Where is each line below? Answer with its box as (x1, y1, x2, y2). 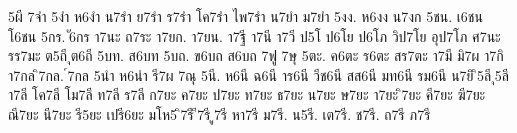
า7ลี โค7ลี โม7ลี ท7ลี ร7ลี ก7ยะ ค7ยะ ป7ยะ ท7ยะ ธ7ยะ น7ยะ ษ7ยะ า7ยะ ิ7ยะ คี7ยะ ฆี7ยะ (8, 84, 486, 105)
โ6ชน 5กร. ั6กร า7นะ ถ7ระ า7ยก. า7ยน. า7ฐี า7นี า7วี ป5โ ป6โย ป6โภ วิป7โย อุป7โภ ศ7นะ (8, 25, 501, 46)
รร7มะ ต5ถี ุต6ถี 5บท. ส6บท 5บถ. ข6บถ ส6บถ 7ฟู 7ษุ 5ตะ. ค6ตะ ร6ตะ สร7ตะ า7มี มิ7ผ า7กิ (8, 45, 504, 66)
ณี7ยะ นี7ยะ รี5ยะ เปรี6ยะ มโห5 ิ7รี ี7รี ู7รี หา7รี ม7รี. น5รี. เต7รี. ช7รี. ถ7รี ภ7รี (8, 103, 431, 124)
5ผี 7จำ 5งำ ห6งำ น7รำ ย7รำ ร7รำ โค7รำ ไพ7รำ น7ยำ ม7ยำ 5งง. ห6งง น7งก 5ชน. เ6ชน (8, 6, 483, 26)
